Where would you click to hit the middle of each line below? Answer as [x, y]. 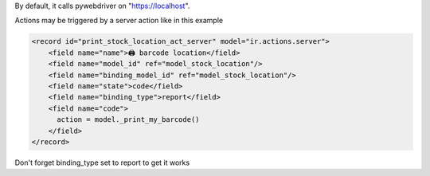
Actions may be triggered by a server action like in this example [119, 21]
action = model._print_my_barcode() [128, 120]
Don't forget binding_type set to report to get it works [102, 162]
